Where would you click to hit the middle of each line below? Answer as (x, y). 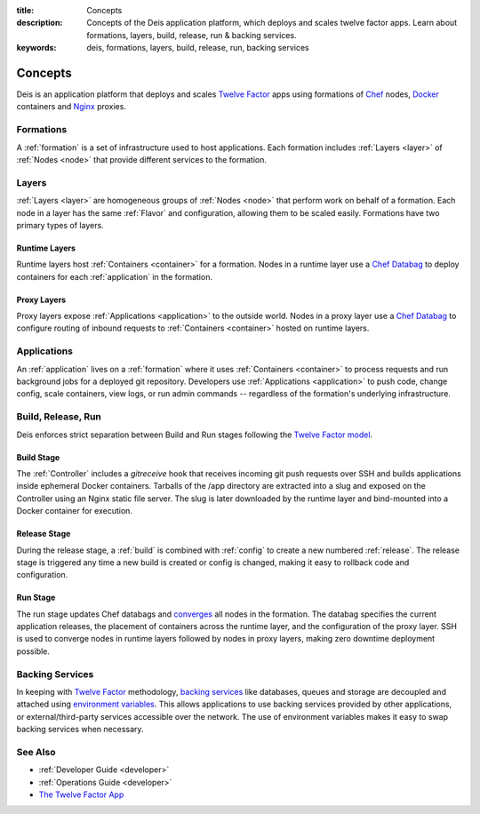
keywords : (36, 48)
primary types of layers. (60, 225)
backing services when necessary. (80, 730)
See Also (36, 752)
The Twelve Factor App (81, 794)
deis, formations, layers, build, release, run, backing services (198, 48)
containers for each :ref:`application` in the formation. (115, 276)
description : (40, 23)
